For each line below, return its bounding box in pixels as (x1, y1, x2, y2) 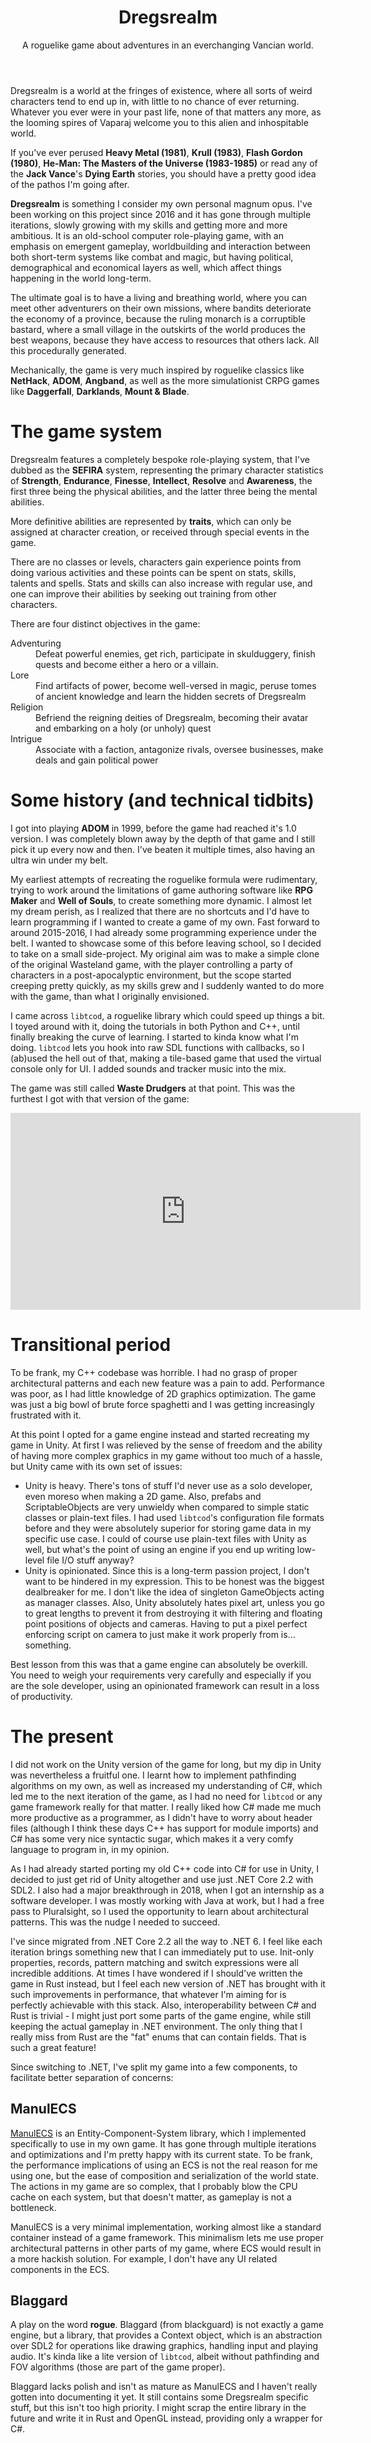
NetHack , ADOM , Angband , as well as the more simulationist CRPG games (10, 374, 320, 386)
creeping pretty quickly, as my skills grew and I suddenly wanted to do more (10, 979, 325, 991)
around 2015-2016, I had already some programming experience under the (10, 926, 317, 938)
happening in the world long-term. (10, 272, 152, 284)
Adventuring (10, 637, 62, 649)
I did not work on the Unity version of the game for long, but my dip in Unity (10, 1758, 322, 1770)
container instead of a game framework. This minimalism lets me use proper (10, 2231, 325, 2243)
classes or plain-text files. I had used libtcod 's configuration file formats (24, 1511, 325, 1523)
